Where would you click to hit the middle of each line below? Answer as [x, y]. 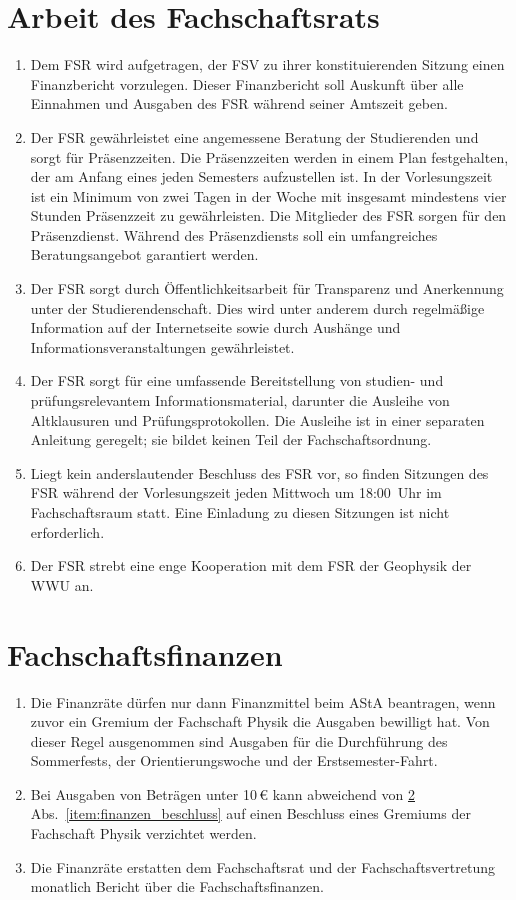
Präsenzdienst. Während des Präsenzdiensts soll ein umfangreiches [234, 234]
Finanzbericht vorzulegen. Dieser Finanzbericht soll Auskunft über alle [247, 83]
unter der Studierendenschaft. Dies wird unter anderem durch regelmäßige [257, 307]
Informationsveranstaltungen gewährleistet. [162, 346]
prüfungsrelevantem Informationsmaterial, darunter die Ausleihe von [240, 400]
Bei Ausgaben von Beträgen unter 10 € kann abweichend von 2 [222, 793]
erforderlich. [67, 531]
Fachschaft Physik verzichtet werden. [143, 833]
